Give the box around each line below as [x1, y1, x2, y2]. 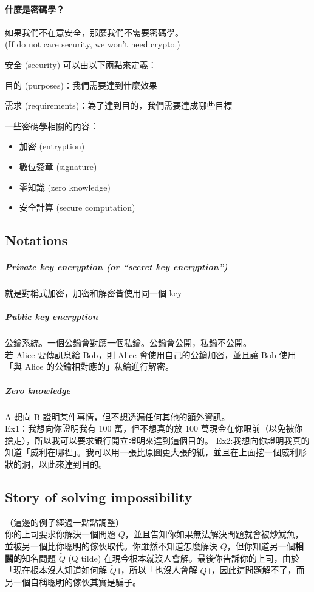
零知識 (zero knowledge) [19, 180, 111, 193]
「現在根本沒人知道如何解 [5, 563, 107, 576]
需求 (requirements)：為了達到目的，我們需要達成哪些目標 [5, 99, 233, 112]
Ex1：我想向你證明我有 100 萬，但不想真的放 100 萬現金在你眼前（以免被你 [5, 422, 303, 435]
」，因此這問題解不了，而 [206, 563, 305, 576]
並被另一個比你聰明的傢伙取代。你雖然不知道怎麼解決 [5, 539, 217, 552]
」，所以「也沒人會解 [116, 563, 197, 576]
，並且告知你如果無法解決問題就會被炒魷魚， [125, 528, 304, 540]
